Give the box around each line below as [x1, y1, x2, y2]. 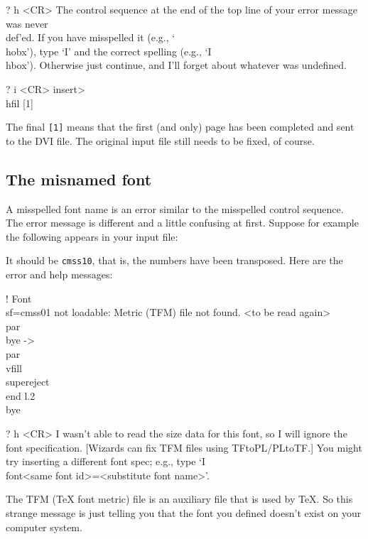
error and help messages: [6, 267, 113, 282]
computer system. [6, 519, 82, 534]
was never [6, 16, 48, 31]
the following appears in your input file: [6, 229, 178, 244]
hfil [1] [6, 95, 33, 110]
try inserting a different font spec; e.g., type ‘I [6, 454, 206, 469]
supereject [6, 374, 50, 389]
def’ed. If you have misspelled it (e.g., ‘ [6, 30, 175, 45]
